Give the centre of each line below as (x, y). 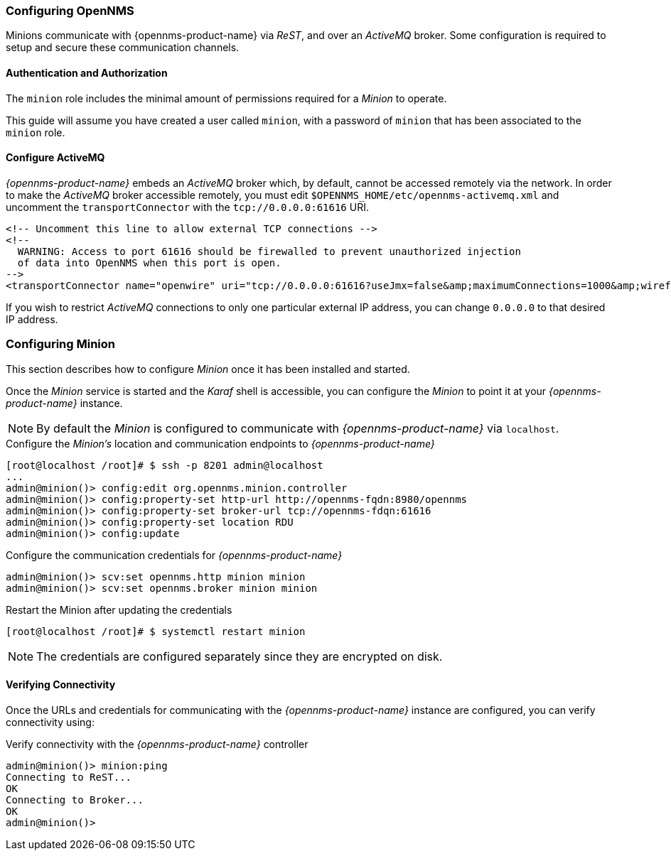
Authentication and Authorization (87, 72)
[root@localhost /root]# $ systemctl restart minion (156, 631)
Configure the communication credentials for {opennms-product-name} (174, 555)
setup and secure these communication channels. (123, 48)
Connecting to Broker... (75, 800)
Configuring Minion (60, 344)
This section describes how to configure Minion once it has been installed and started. (208, 369)
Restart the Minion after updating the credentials (119, 610)
